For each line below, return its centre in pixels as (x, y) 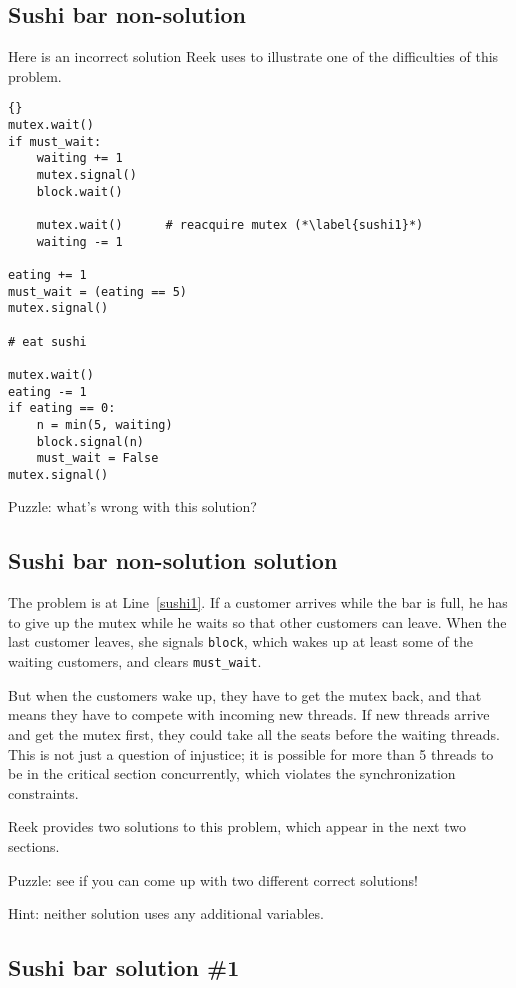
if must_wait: (55, 141)
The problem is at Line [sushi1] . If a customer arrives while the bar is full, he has (258, 602)
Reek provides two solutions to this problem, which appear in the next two (237, 826)
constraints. (43, 792)
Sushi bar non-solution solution (173, 560)
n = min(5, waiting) (104, 424)
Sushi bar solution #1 (124, 967)
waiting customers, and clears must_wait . (135, 661)
